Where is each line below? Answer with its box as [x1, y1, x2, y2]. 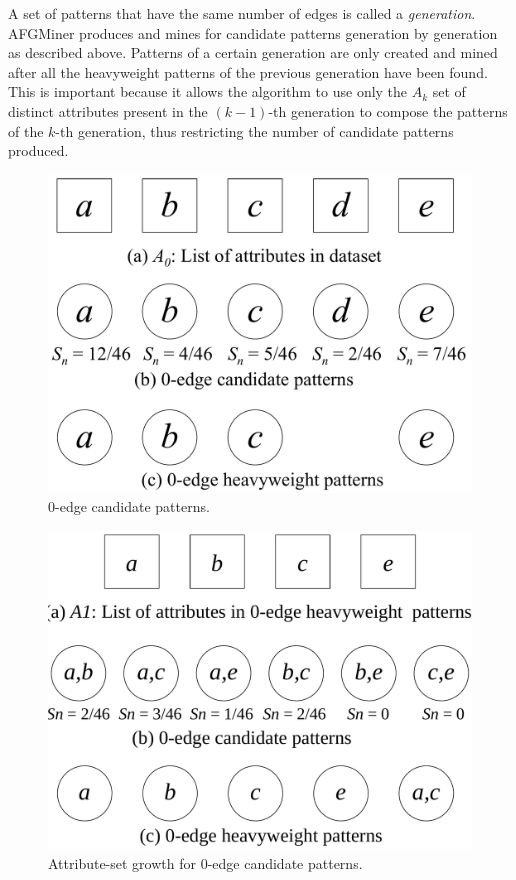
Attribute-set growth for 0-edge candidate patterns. [48, 852, 363, 873]
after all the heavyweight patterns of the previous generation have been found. [8, 61, 488, 82]
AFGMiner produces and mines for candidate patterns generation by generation [8, 22, 498, 43]
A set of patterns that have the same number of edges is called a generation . [8, 3, 476, 23]
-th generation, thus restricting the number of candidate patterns [55, 120, 454, 141]
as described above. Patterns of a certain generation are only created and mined [8, 42, 498, 63]
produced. [8, 140, 69, 161]
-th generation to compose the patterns [268, 100, 508, 121]
